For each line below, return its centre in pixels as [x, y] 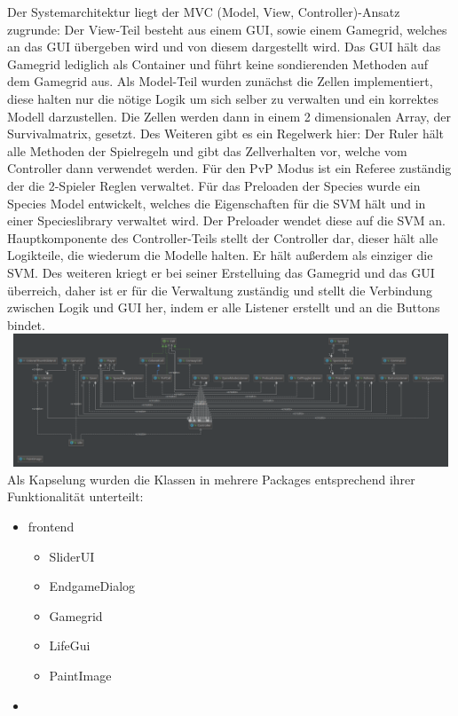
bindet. [26, 324]
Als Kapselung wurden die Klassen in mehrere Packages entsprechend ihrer [211, 479]
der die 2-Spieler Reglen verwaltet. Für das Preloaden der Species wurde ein [214, 185]
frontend [51, 527]
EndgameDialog [92, 586]
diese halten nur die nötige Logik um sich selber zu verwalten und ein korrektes [223, 98]
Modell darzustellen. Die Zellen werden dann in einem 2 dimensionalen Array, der [229, 116]
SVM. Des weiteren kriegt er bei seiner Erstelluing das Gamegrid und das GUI [221, 272]
